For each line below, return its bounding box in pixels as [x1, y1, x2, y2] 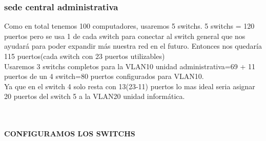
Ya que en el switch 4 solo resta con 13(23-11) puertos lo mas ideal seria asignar [4, 80, 255, 91]
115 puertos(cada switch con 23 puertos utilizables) [4, 51, 165, 61]
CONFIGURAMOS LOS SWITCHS [4, 128, 135, 139]
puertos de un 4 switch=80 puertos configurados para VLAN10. [4, 71, 204, 82]
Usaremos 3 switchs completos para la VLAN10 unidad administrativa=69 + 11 [4, 61, 255, 71]
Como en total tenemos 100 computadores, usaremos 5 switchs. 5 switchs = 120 [4, 21, 255, 31]
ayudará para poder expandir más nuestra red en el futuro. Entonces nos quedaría [4, 41, 262, 51]
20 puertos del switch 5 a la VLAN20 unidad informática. [4, 91, 185, 102]
